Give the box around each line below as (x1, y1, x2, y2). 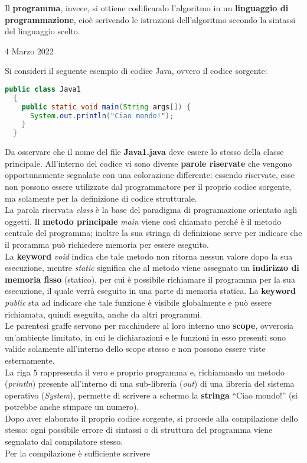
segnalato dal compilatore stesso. (5, 435, 123, 448)
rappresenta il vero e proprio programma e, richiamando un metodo (40, 365, 285, 378)
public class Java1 (5, 85, 81, 93)
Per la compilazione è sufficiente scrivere (5, 446, 151, 459)
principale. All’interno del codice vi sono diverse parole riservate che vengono (5, 157, 292, 169)
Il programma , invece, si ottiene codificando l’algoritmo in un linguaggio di (5, 2, 289, 14)
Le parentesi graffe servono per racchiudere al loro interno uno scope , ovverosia (5, 319, 294, 332)
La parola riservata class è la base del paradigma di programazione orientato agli (5, 203, 298, 216)
